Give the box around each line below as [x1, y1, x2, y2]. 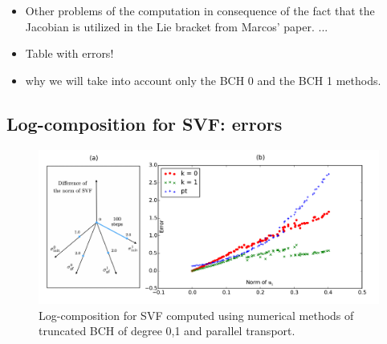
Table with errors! [25, 45, 114, 62]
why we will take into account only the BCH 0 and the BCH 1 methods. [25, 71, 381, 88]
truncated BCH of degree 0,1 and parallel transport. [39, 322, 295, 339]
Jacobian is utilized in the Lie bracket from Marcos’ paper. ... [25, 18, 328, 34]
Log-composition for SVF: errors [6, 111, 283, 136]
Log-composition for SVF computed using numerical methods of [39, 306, 354, 323]
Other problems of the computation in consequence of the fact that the [25, 2, 375, 18]
